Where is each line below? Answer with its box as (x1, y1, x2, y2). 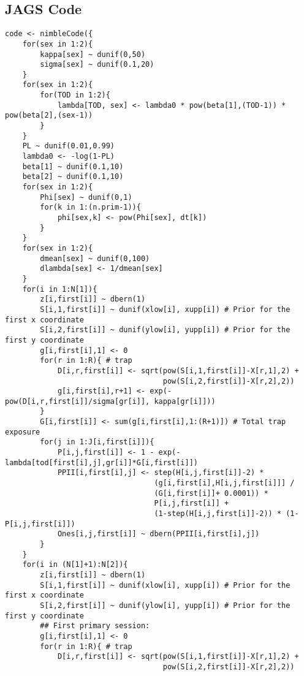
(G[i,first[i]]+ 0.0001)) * (154, 488, 268, 498)
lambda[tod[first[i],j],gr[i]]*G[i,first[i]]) (5, 458, 198, 467)
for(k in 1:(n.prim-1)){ (40, 203, 141, 212)
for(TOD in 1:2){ (40, 91, 110, 100)
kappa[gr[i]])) (154, 397, 216, 406)
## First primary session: (40, 621, 150, 631)
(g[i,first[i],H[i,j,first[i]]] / (154, 479, 295, 488)
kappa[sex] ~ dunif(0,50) (40, 50, 146, 59)
